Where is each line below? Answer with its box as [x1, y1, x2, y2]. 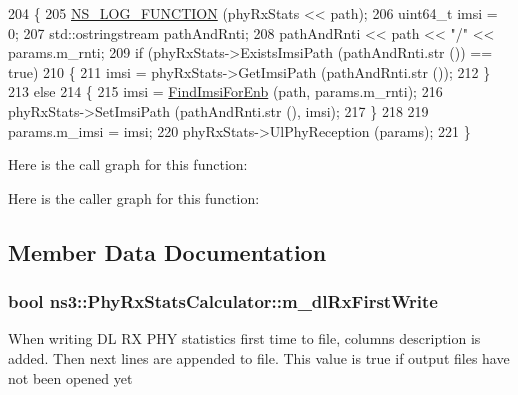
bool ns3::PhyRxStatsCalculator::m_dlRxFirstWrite [8, 289, 438, 314]
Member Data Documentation [8, 236, 327, 267]
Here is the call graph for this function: [8, 154, 248, 175]
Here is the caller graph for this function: [8, 187, 260, 208]
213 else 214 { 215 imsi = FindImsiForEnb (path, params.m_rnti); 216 [8, 81, 443, 102]
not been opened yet [8, 367, 133, 388]
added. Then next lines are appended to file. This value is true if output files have [8, 347, 510, 368]
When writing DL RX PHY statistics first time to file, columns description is [8, 328, 481, 349]
